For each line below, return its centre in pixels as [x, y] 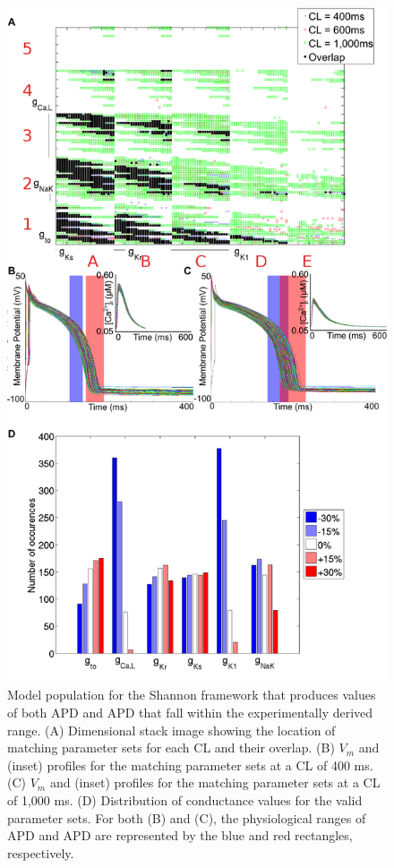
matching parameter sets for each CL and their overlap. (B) [171, 748]
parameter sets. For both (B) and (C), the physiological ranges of [187, 817]
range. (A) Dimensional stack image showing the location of [171, 730]
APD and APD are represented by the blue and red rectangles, [180, 835]
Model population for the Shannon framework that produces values [192, 695]
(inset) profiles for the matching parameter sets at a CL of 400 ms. [190, 765]
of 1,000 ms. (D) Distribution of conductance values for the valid [185, 799]
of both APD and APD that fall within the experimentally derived [190, 712]
